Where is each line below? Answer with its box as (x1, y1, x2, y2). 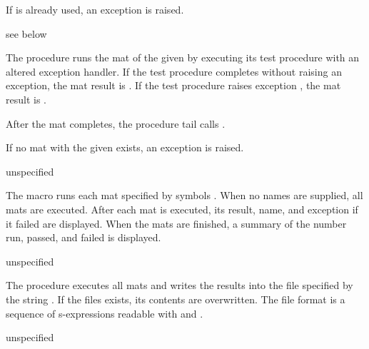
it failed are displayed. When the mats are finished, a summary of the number (6, 216, 347, 231)
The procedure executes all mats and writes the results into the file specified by (6, 278, 353, 293)
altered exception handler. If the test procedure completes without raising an (6, 64, 342, 79)
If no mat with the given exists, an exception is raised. (6, 140, 244, 155)
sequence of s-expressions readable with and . (6, 305, 203, 320)
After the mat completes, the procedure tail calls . (6, 116, 226, 131)
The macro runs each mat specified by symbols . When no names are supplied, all (6, 188, 363, 203)
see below (6, 26, 47, 41)
